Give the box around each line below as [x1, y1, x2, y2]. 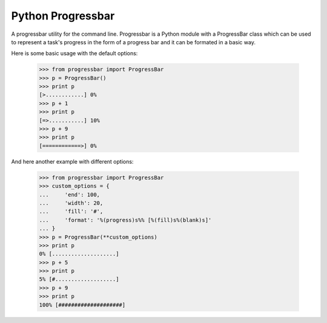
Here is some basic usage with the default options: [11, 50, 138, 57]
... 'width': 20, [39, 199, 104, 206]
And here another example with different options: [11, 158, 134, 165]
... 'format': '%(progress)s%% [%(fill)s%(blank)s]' [39, 216, 212, 224]
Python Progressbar [11, 9, 115, 22]
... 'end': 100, [39, 191, 100, 198]
